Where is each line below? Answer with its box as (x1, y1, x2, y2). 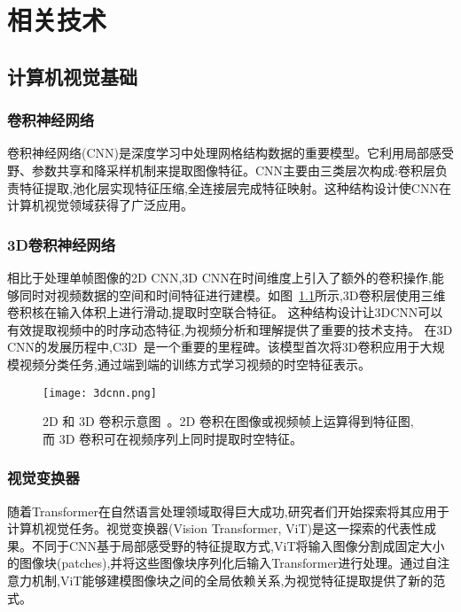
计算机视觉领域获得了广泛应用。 (7, 196, 193, 214)
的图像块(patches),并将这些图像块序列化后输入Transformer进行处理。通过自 (7, 554, 438, 572)
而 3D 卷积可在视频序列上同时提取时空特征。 (43, 429, 303, 447)
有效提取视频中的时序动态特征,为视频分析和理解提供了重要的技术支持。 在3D (7, 320, 453, 338)
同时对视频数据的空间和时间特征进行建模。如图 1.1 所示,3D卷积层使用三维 (19, 285, 446, 304)
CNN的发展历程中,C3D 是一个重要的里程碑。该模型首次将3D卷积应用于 (7, 337, 420, 356)
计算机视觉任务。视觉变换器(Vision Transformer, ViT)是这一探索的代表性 (7, 519, 425, 538)
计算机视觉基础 (7, 62, 137, 89)
